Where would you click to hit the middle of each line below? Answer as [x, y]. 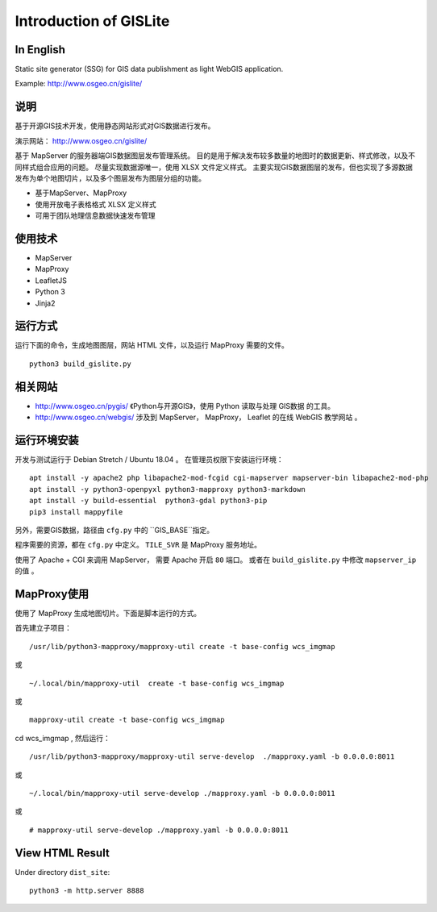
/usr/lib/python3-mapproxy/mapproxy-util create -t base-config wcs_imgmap [182, 646]
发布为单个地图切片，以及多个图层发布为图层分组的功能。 [110, 178]
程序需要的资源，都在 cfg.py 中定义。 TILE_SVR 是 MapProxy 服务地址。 [138, 545]
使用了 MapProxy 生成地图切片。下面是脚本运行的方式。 [108, 614]
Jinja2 [45, 303]
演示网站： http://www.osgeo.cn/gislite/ [81, 140]
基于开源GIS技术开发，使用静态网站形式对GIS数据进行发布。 [115, 126]
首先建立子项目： [43, 628]
